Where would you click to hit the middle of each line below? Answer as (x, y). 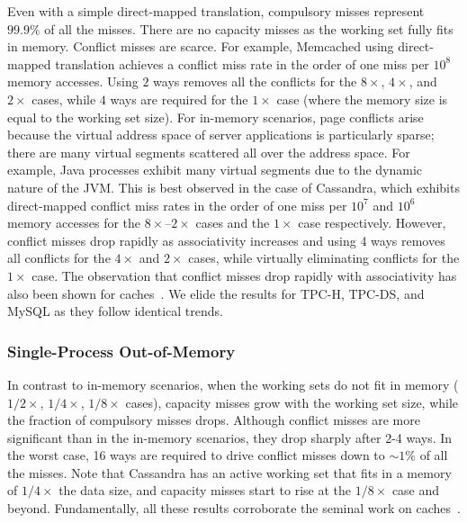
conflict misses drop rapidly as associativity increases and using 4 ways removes (226, 240)
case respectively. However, (372, 223)
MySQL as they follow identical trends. (115, 311)
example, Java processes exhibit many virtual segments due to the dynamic (215, 170)
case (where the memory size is (362, 99)
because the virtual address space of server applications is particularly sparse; (221, 135)
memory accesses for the (74, 223)
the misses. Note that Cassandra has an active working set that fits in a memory (229, 472)
